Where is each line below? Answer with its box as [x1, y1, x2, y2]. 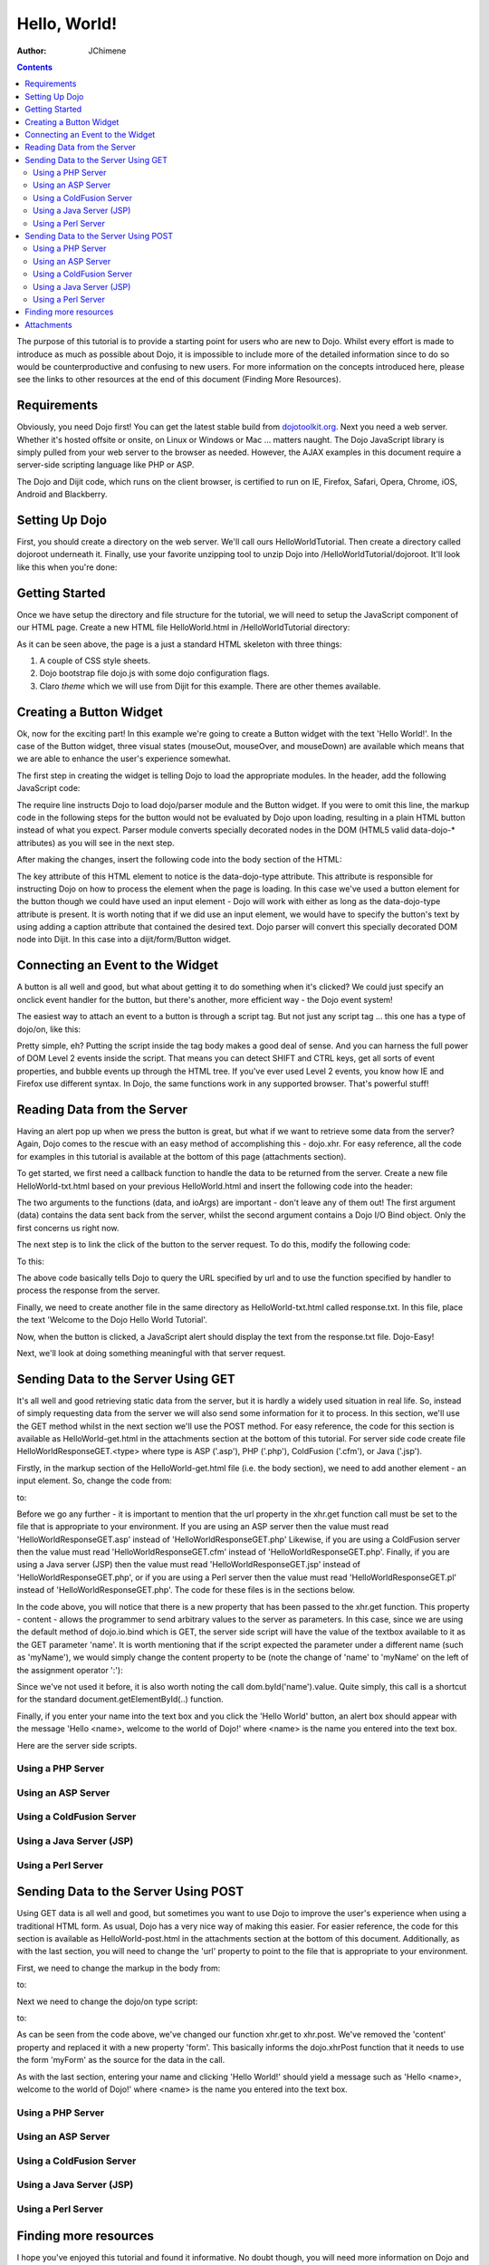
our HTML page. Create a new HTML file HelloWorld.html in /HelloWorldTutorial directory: [16, 622, 350, 633]
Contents [16, 62, 53, 72]
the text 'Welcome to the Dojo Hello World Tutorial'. [16, 1315, 208, 1325]
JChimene [88, 45, 127, 56]
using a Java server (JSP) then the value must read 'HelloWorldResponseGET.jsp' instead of [16, 1559, 361, 1570]
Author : [16, 45, 47, 56]
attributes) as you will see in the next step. [16, 837, 176, 848]
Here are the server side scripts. [16, 1740, 138, 1750]
